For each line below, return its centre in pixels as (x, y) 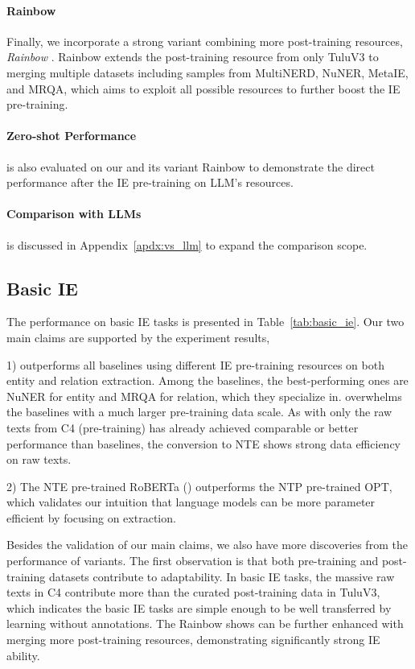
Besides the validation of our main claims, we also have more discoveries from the (207, 545)
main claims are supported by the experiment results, (138, 337)
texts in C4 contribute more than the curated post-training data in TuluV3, (193, 592)
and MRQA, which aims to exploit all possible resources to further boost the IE (203, 88)
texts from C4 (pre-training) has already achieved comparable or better (183, 427)
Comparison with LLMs (74, 214)
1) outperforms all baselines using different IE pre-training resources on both (195, 364)
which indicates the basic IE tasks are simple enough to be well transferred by (199, 607)
